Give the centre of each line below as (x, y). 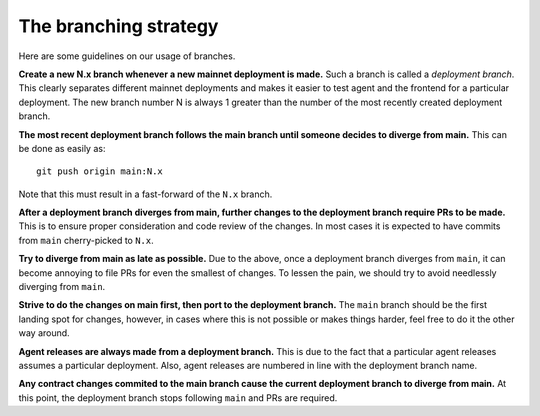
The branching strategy (118, 26)
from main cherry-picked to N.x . (86, 240)
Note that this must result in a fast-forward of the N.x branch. (145, 194)
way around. (44, 333)
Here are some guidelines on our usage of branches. (127, 56)
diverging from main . (62, 287)
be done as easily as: (62, 148)
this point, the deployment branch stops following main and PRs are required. (178, 397)
